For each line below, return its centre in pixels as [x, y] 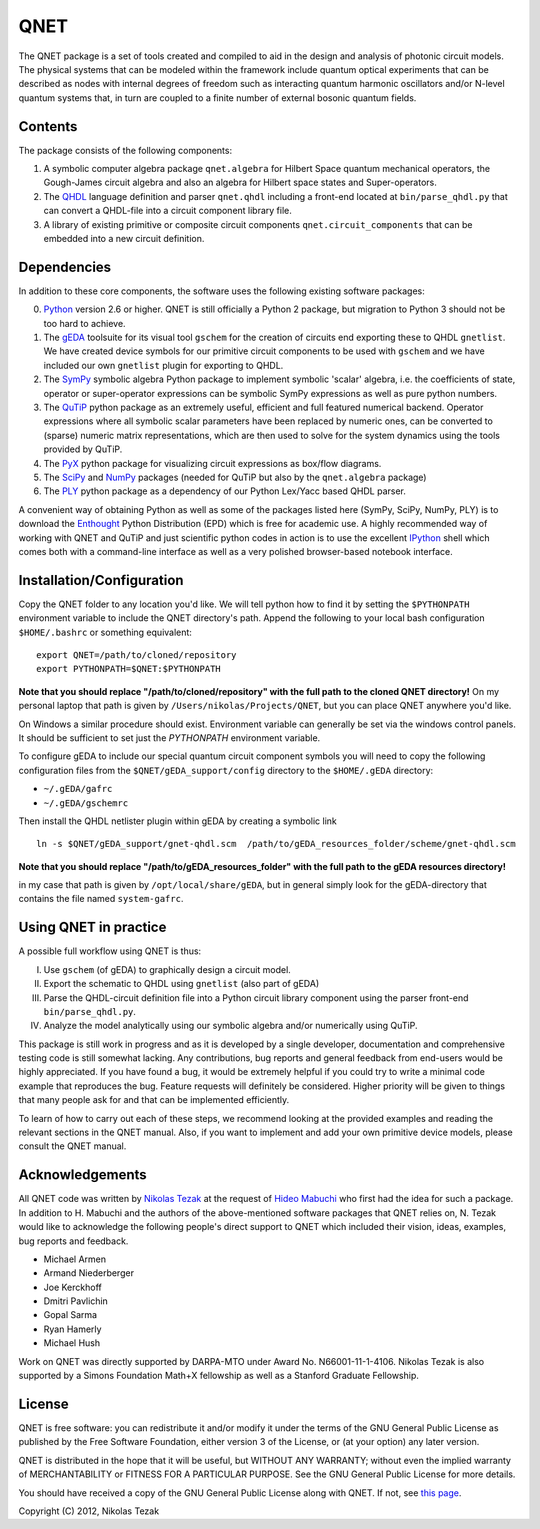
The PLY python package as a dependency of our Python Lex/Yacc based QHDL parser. [225, 491]
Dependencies [65, 266]
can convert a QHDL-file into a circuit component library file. [167, 211]
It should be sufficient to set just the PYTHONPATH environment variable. [169, 737]
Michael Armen [75, 1259]
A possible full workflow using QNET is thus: [110, 951]
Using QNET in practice [92, 927]
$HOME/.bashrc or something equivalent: [105, 632]
